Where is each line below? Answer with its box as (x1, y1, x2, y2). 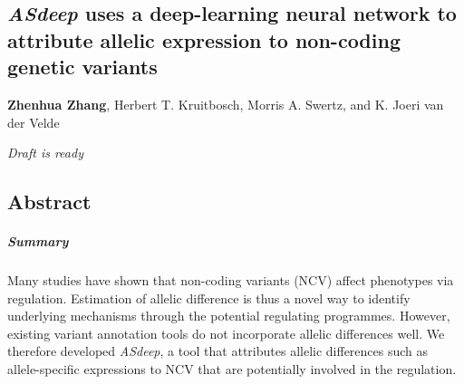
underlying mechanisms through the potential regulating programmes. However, (7, 306, 450, 325)
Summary (7, 232, 69, 251)
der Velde (7, 112, 60, 131)
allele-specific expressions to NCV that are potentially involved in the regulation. (7, 360, 457, 379)
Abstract (7, 187, 92, 216)
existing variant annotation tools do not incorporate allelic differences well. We (7, 323, 445, 342)
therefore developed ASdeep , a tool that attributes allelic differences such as (7, 341, 429, 360)
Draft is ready (7, 143, 83, 162)
